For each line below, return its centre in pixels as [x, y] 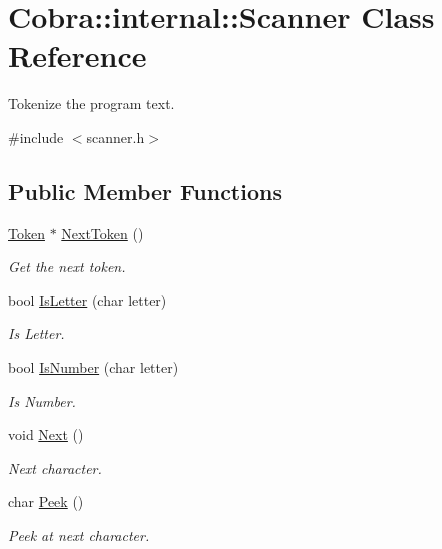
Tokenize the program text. [91, 103]
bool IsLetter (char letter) [87, 299]
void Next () [46, 434]
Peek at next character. [79, 535]
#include [36, 136]
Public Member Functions [145, 190]
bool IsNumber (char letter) [93, 367]
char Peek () [46, 501]
